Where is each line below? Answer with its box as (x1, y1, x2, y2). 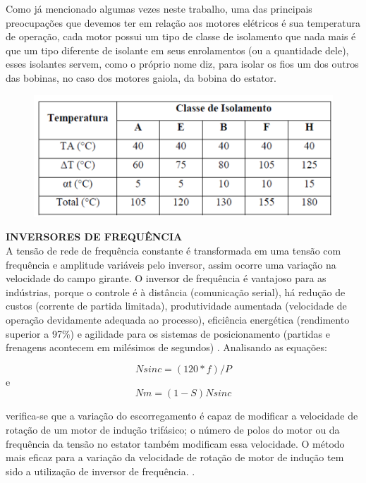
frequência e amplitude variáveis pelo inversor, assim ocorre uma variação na (6, 257, 336, 271)
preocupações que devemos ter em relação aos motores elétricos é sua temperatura (6, 15, 361, 30)
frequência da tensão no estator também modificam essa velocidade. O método (6, 436, 345, 451)
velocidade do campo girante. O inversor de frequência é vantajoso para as (6, 271, 327, 286)
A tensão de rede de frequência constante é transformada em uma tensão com (6, 243, 341, 258)
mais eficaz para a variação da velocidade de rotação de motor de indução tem (6, 450, 344, 465)
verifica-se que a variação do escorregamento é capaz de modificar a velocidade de (6, 408, 358, 423)
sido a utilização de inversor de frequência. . (6, 463, 195, 478)
